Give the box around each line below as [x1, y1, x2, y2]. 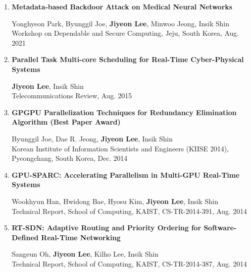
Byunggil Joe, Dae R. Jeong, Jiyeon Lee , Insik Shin [11, 133, 173, 143]
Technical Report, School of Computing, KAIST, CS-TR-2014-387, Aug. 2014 [11, 258, 247, 269]
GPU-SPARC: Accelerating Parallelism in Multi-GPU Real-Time [11, 169, 240, 180]
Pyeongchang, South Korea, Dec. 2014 [11, 153, 128, 163]
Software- [203, 222, 237, 233]
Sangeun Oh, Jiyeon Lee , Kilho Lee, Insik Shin [11, 249, 159, 259]
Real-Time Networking [41, 232, 121, 242]
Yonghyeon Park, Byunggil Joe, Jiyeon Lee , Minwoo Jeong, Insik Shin [11, 18, 229, 28]
